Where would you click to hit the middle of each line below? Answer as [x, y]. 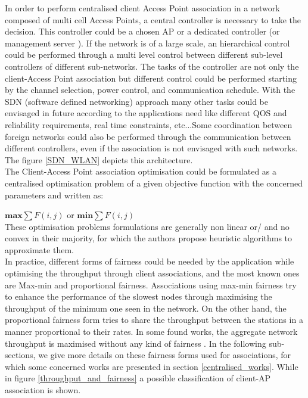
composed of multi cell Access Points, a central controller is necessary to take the [153, 19]
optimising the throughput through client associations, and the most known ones [152, 273]
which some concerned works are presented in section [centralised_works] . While [152, 366]
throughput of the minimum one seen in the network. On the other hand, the [146, 308]
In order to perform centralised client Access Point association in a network [142, 8]
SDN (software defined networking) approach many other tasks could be [136, 101]
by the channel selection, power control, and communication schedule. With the [150, 90]
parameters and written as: [54, 195]
